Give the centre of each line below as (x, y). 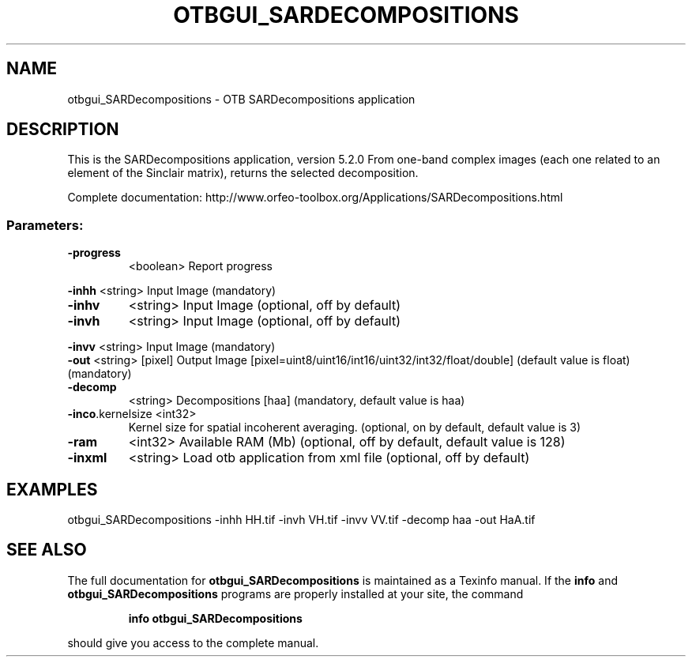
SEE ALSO (47, 550)
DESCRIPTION (63, 130)
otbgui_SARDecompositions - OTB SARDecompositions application (241, 99)
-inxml (87, 458)
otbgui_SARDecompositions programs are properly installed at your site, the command (295, 593)
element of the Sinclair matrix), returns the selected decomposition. (243, 173)
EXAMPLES (52, 489)
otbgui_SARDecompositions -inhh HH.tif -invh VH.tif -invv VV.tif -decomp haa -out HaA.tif (301, 520)
